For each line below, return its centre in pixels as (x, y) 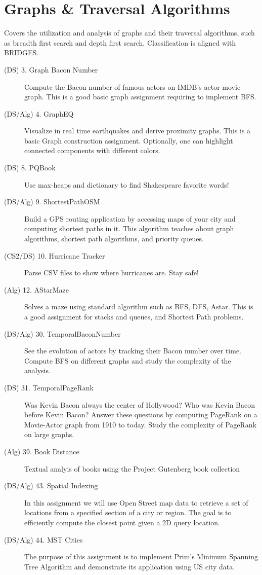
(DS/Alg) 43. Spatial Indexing (51, 486)
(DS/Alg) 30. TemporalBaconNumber (62, 333)
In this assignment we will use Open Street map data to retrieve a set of (136, 502)
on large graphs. (49, 434)
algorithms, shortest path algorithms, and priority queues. (114, 239)
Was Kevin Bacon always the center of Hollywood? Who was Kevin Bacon (140, 404)
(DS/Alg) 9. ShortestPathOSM (52, 202)
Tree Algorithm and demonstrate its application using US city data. (130, 566)
